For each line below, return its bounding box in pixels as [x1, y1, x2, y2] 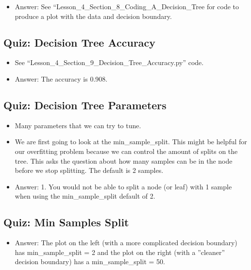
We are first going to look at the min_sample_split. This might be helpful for [15, 136, 247, 147]
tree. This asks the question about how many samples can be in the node [15, 155, 233, 166]
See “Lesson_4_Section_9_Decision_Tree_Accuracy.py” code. [15, 57, 204, 67]
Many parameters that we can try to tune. [15, 120, 141, 130]
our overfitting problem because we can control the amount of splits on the [15, 146, 238, 156]
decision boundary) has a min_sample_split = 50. [15, 256, 165, 267]
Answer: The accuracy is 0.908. [15, 73, 108, 84]
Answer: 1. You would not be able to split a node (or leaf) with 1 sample [15, 181, 232, 191]
